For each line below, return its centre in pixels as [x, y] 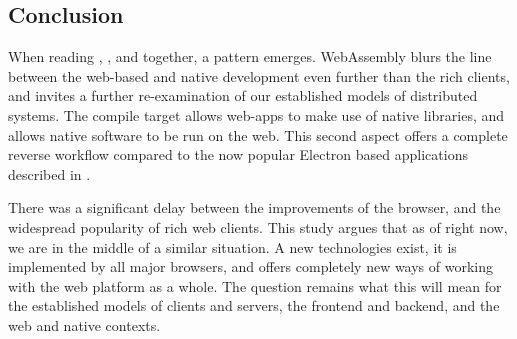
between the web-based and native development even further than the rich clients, [259, 75]
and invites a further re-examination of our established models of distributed [243, 95]
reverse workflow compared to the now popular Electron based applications [238, 154]
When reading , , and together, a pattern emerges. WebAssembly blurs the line [250, 56]
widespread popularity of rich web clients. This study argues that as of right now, [258, 226]
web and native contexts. [84, 324]
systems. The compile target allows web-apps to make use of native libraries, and [256, 114]
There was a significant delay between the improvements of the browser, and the [254, 207]
